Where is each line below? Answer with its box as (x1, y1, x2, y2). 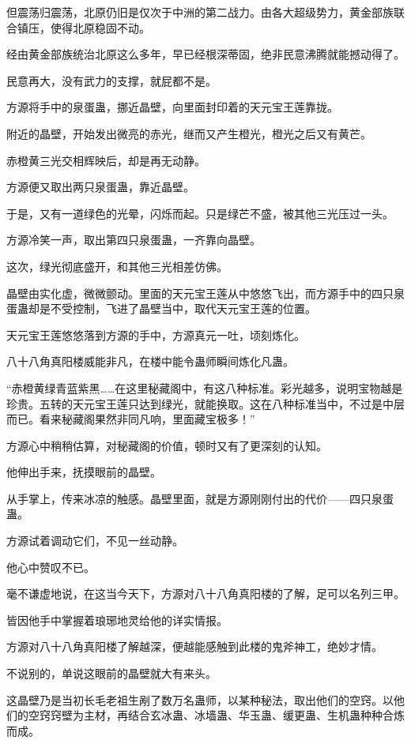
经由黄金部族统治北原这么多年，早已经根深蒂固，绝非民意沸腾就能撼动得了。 (6, 46, 405, 62)
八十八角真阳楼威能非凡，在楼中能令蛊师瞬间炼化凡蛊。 (6, 353, 294, 370)
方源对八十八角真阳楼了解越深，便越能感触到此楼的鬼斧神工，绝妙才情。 (6, 638, 383, 655)
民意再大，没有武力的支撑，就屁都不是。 (6, 72, 217, 88)
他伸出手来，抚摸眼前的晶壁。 (6, 464, 161, 480)
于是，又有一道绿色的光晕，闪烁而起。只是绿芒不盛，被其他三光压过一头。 (6, 205, 394, 221)
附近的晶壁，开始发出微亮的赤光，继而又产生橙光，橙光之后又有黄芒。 (6, 125, 371, 141)
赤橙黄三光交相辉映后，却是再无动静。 (6, 152, 205, 168)
